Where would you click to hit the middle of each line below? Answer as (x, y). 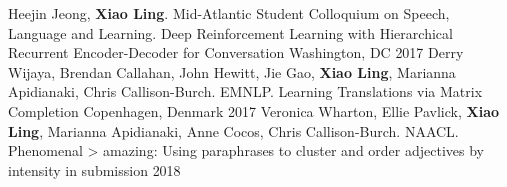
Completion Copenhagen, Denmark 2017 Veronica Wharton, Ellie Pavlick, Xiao (254, 110)
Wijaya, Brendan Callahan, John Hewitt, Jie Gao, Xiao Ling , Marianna (232, 71)
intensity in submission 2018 (94, 169)
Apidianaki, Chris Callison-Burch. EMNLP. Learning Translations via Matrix (245, 91)
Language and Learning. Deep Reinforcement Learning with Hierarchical (230, 32)
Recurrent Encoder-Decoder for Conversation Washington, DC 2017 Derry (236, 52)
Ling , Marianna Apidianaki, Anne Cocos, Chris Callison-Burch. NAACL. (233, 130)
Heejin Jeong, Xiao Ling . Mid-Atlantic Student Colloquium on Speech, (229, 13)
